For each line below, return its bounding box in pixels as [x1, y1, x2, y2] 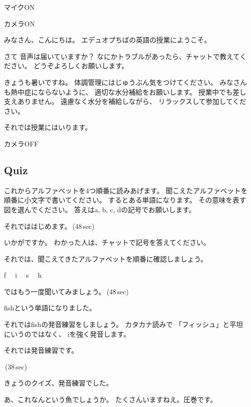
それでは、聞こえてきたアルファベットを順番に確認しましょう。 [4, 253, 208, 264]
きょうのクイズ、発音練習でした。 [4, 378, 113, 388]
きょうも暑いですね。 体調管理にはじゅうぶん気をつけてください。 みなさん [4, 77, 247, 87]
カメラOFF [4, 138, 39, 148]
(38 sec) [5, 361, 27, 371]
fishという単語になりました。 [4, 303, 97, 313]
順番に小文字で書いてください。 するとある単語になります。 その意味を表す [4, 195, 247, 205]
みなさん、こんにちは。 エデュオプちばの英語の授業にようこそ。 [4, 35, 211, 45]
